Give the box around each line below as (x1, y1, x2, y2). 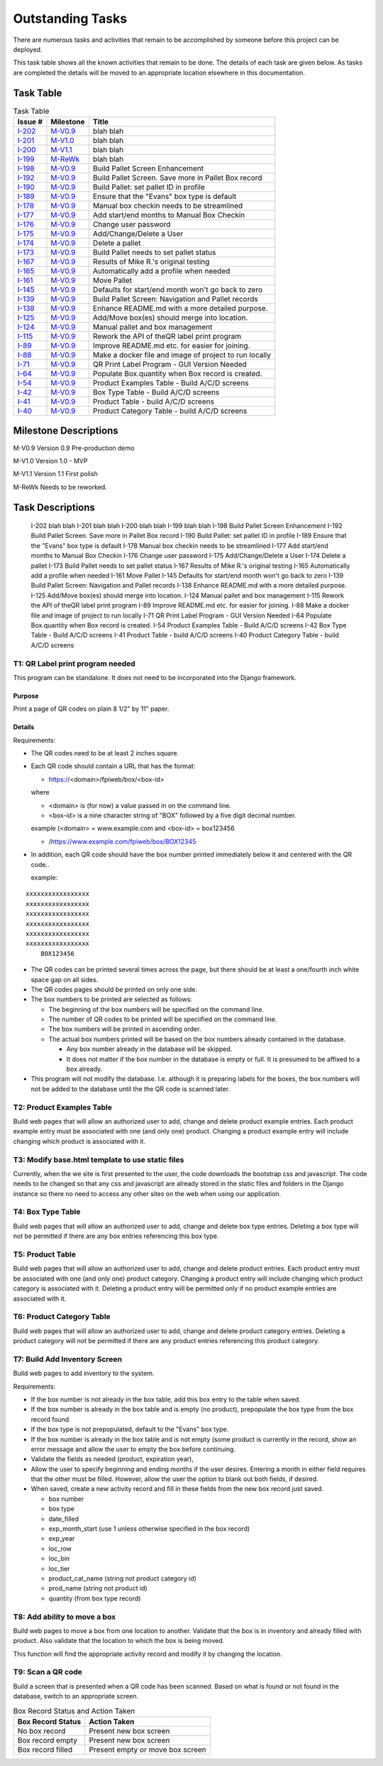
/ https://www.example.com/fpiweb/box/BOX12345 (48, 837, 196, 846)
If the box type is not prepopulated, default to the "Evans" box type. (30, 1425, 229, 1433)
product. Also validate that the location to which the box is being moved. (13, 1637, 225, 1645)
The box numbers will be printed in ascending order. (48, 1025, 201, 1033)
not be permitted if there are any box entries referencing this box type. (13, 1232, 219, 1240)
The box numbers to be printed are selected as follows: (30, 995, 193, 1003)
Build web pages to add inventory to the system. (13, 1369, 155, 1378)
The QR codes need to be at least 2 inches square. (30, 749, 179, 758)
